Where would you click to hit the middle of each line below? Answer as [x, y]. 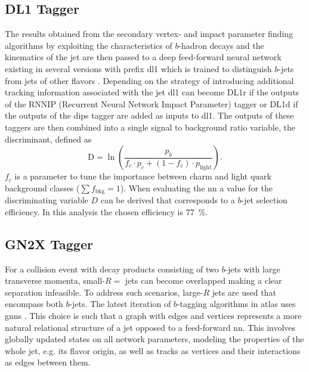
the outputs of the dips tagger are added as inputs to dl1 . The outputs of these [149, 115]
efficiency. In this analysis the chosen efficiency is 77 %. [106, 211]
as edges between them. [48, 362]
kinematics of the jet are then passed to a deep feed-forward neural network [143, 57]
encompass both [34, 304]
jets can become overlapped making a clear [203, 280]
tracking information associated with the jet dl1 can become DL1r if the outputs [152, 92]
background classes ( [42, 187]
